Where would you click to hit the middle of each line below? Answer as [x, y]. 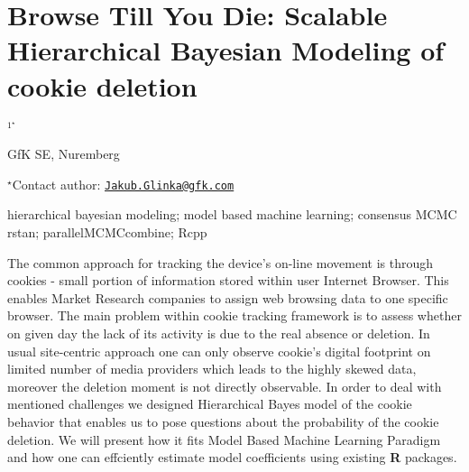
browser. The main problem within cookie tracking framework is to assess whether [234, 315]
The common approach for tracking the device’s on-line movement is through [221, 262]
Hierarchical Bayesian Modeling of [226, 50]
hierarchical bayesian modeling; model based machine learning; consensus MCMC [232, 214]
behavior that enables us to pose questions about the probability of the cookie [223, 421]
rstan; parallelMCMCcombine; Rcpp [107, 231]
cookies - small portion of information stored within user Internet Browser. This [228, 280]
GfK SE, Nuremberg [64, 154]
